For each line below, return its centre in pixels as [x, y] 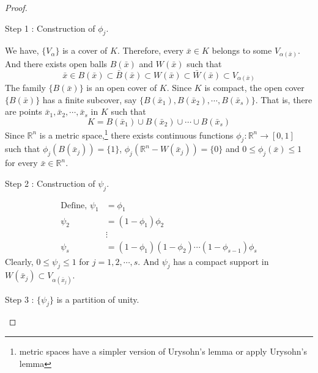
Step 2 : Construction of [50, 183]
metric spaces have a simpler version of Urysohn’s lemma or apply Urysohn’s [163, 351]
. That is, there [284, 99]
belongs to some [242, 50]
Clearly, [19, 261]
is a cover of [85, 50]
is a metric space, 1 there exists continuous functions [136, 134]
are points [24, 111]
